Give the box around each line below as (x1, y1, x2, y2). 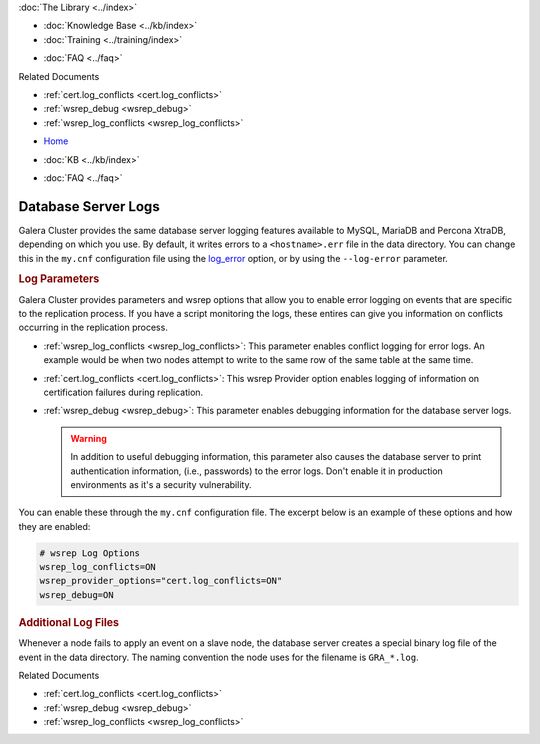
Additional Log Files (18, 615, 120, 629)
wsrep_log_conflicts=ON (39, 561, 157, 573)
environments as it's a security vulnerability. (70, 478, 252, 490)
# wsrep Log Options (39, 547, 140, 559)
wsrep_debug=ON (39, 589, 114, 600)
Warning (70, 432, 107, 444)
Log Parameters (18, 272, 100, 286)
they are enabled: (18, 520, 91, 532)
